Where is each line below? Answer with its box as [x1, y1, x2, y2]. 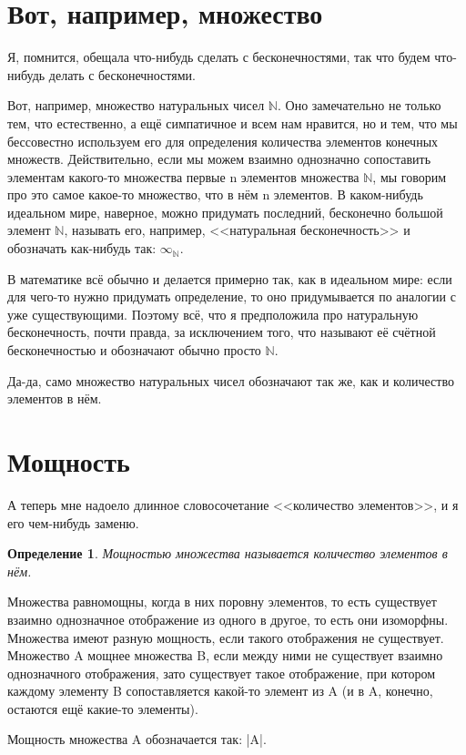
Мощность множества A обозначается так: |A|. [7, 729, 267, 749]
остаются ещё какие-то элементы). [7, 699, 198, 718]
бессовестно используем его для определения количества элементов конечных [7, 131, 439, 150]
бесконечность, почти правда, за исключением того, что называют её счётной [7, 322, 436, 342]
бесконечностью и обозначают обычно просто [7, 341, 261, 360]
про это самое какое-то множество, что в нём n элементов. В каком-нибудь [7, 185, 423, 204]
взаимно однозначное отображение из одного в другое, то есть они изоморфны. [7, 609, 449, 628]
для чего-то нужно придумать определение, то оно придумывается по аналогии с [7, 287, 456, 306]
